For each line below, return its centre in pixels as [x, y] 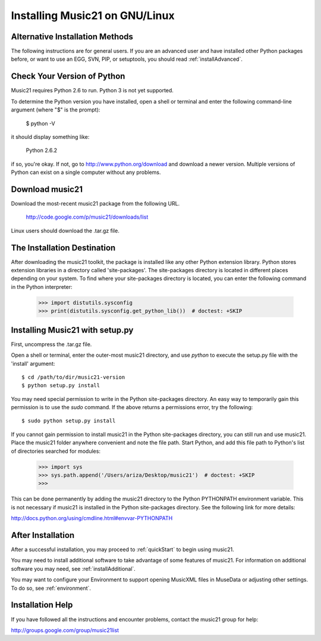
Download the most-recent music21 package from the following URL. [95, 203]
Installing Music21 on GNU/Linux [93, 15]
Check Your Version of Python [68, 77]
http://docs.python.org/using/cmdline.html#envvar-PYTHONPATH [92, 518]
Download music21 [47, 189]
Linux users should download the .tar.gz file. [65, 231]
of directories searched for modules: [56, 451]
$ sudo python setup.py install [69, 421]
